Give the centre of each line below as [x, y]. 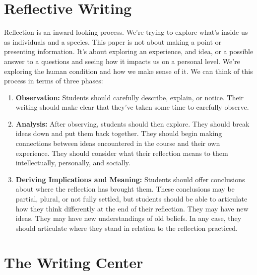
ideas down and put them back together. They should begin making [119, 133]
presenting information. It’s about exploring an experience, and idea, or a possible [129, 51]
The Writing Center [74, 262]
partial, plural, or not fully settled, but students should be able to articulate [131, 199]
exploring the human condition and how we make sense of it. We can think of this [128, 71]
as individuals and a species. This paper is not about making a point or [113, 41]
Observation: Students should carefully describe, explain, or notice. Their [130, 97]
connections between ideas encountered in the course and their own [118, 143]
